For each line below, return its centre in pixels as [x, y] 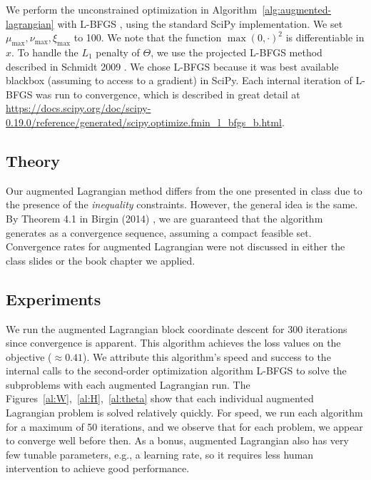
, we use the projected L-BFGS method [237, 52]
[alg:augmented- [297, 9]
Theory [33, 160]
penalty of [118, 52]
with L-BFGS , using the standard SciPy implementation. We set [200, 23]
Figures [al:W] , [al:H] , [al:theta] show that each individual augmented [160, 398]
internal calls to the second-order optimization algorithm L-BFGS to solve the [176, 371]
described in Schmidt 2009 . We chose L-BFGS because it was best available [172, 66]
